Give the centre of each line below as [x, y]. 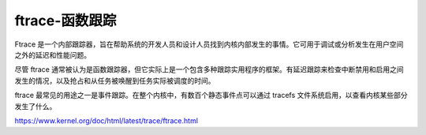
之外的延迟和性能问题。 [52, 54]
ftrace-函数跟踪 [65, 21]
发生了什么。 [35, 106]
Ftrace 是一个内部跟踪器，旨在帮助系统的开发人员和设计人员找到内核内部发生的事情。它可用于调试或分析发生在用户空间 [209, 44]
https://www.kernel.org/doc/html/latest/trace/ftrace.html [106, 120]
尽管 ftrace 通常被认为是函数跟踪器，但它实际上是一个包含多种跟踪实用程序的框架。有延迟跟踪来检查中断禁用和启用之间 [209, 69]
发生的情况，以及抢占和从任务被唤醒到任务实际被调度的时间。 [115, 81]
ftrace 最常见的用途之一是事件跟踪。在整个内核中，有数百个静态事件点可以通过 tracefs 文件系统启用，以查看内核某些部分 [211, 96]
